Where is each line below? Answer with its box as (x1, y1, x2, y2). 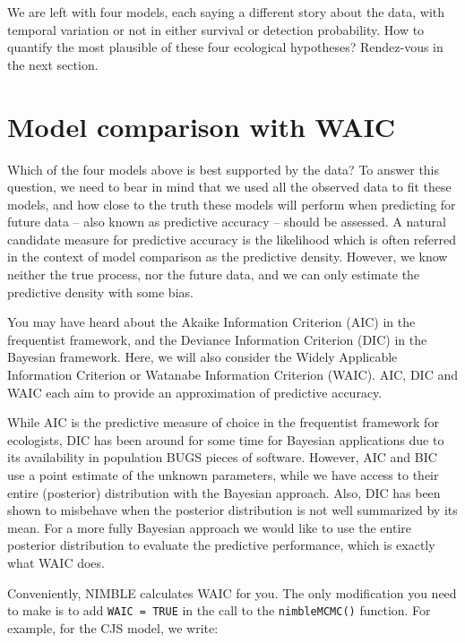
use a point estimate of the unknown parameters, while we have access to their (7, 466, 439, 484)
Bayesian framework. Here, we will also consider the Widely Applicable (7, 347, 398, 366)
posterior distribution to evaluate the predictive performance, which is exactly (7, 536, 435, 554)
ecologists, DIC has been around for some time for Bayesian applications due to (7, 430, 444, 449)
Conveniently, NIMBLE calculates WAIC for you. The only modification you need (7, 583, 457, 602)
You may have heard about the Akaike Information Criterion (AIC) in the (7, 313, 416, 331)
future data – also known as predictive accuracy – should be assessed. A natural (7, 212, 446, 231)
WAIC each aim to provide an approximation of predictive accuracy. (7, 382, 383, 401)
